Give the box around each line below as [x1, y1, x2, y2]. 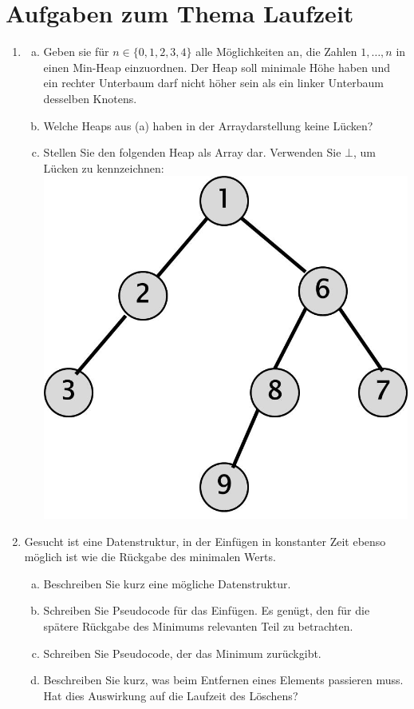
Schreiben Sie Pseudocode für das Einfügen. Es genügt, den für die [43, 602, 370, 619]
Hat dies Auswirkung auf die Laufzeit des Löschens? [43, 687, 298, 703]
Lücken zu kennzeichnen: [43, 159, 164, 176]
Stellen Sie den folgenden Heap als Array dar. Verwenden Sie [43, 144, 341, 161]
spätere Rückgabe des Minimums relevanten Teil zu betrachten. [43, 617, 353, 634]
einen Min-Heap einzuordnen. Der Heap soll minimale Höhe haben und [43, 58, 390, 75]
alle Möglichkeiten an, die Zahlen [195, 43, 357, 60]
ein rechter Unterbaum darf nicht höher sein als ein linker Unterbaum [43, 74, 384, 91]
